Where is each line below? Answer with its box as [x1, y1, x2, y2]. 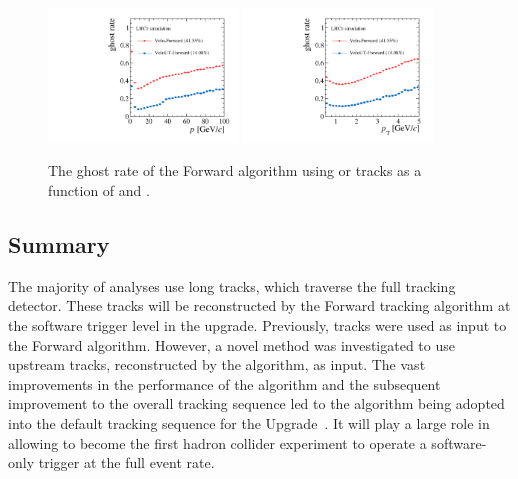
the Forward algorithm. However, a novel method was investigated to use [8, 334, 455, 355]
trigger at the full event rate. [38, 452, 215, 473]
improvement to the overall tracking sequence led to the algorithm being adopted [8, 393, 505, 414]
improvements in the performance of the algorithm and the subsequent [8, 373, 441, 394]
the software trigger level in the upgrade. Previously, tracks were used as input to [8, 315, 507, 336]
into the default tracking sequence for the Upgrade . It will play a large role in [8, 412, 490, 433]
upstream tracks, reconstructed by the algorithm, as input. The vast [8, 354, 426, 375]
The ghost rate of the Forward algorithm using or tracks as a [48, 160, 422, 181]
